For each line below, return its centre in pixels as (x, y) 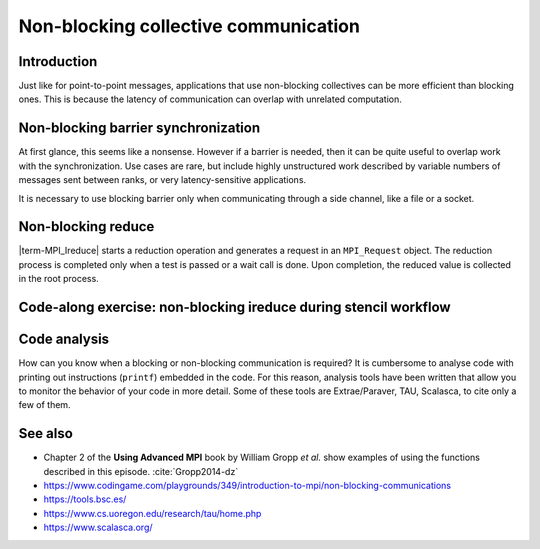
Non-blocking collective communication (189, 26)
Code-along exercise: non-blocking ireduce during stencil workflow (234, 307)
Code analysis (64, 339)
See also (46, 433)
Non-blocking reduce (86, 226)
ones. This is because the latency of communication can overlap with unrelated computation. (210, 99)
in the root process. (58, 279)
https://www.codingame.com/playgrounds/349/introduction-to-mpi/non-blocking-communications (247, 485)
